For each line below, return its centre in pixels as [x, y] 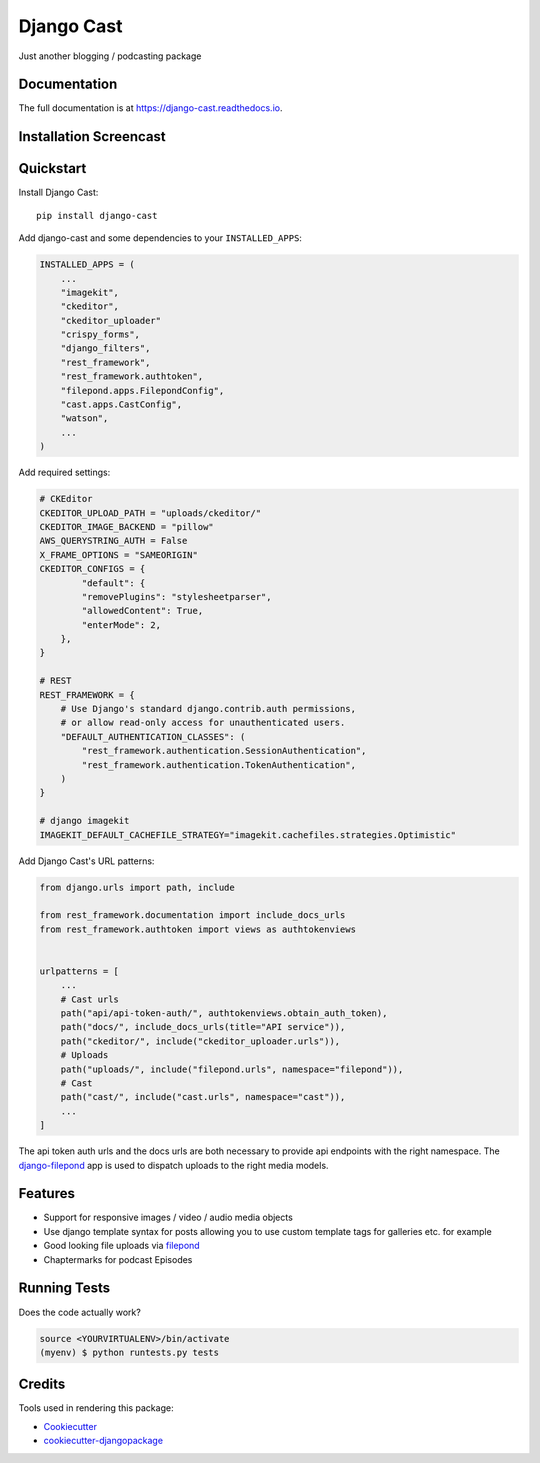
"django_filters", [105, 348]
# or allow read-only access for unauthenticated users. [203, 723]
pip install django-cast [97, 215]
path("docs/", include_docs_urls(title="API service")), [203, 1027]
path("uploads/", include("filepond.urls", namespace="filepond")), [232, 1069]
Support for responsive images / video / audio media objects [168, 1217]
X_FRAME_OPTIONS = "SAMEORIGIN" [119, 554]
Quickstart [52, 168]
